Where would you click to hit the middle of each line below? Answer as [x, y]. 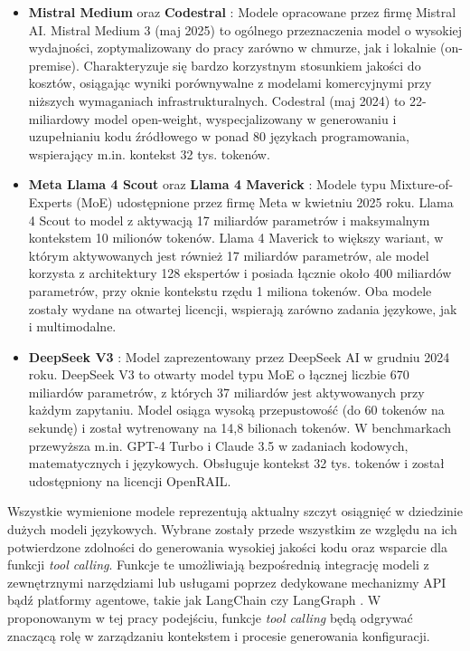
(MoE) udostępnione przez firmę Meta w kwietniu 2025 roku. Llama [265, 201]
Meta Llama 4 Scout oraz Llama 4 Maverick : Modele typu [207, 184]
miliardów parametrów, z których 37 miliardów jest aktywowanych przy [226, 392]
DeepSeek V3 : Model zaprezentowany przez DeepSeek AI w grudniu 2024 [239, 356]
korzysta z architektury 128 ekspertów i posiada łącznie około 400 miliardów [240, 273]
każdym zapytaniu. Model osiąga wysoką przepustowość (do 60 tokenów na [236, 410]
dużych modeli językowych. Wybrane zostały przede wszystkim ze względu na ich [232, 529]
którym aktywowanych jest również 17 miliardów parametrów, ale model [229, 255]
